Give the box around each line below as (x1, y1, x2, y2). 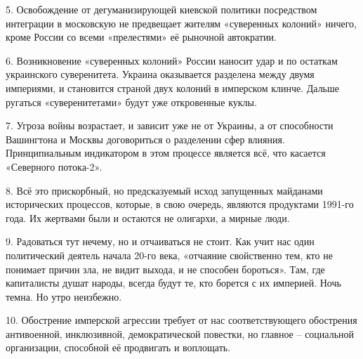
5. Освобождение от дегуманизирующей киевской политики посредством (6, 2, 317, 16)
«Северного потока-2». (6, 159, 103, 174)
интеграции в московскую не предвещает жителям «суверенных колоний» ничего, (6, 15, 357, 30)
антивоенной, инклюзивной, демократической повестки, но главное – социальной (6, 326, 355, 341)
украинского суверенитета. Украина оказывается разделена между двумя (6, 67, 315, 81)
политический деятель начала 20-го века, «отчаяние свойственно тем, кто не (6, 247, 333, 262)
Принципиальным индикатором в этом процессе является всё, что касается (6, 145, 326, 160)
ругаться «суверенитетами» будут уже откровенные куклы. (6, 94, 257, 109)
